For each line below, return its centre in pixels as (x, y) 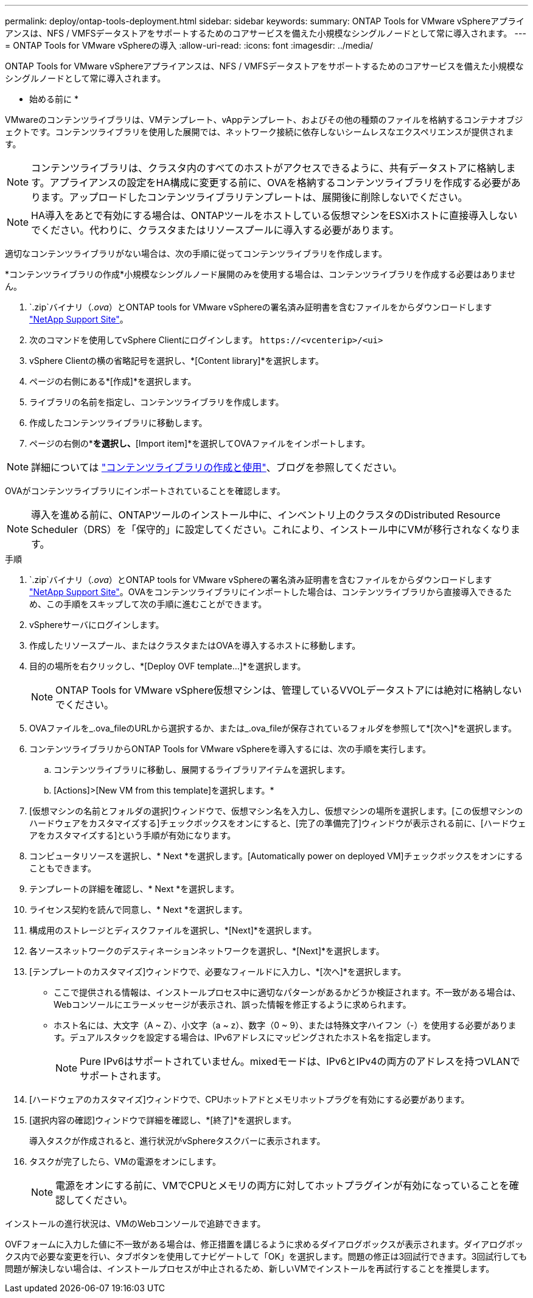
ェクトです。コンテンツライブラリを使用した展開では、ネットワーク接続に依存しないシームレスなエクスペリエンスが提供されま (260, 132)
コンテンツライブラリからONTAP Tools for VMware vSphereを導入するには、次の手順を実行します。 (230, 749)
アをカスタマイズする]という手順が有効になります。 (133, 835)
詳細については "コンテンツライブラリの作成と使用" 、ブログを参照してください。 (217, 467)
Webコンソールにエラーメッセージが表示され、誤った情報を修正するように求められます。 (232, 1004)
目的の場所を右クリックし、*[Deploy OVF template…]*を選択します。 (168, 666)
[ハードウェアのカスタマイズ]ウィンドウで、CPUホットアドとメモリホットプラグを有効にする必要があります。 (249, 1099)
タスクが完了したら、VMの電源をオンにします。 (125, 1161)
